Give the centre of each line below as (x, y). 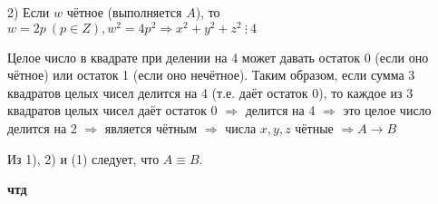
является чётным (151, 128)
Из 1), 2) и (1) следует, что (83, 158)
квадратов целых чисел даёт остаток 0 (112, 110)
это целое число (387, 110)
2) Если (29, 12)
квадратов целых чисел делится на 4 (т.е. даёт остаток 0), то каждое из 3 (210, 92)
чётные (314, 128)
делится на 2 (42, 128)
